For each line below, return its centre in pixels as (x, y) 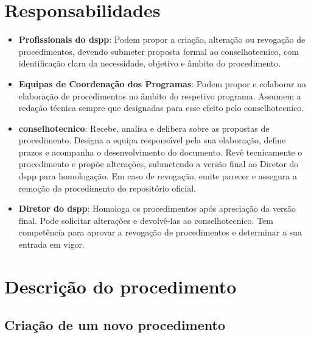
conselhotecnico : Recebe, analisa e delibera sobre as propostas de (144, 128)
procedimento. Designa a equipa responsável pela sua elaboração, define (152, 140)
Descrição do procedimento (121, 286)
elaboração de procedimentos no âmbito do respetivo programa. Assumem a (160, 95)
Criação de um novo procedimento (115, 325)
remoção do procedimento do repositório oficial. (107, 188)
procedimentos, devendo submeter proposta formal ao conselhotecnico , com (159, 51)
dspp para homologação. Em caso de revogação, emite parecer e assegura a (158, 176)
